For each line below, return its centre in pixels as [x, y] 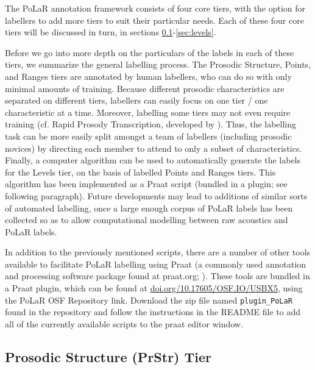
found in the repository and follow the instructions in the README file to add [153, 312]
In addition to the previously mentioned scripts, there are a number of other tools [158, 252]
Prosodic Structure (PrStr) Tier [108, 356]
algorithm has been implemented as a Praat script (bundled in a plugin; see [146, 184]
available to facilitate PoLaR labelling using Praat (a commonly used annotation [156, 264]
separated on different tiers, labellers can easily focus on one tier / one [136, 100]
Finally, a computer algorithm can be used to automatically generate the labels [153, 160]
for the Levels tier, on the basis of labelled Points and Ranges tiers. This [140, 172]
